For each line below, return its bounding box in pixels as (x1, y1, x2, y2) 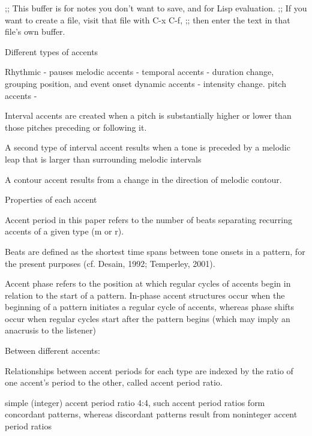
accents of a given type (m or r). (5, 225, 124, 237)
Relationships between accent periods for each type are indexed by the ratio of (5, 364, 293, 377)
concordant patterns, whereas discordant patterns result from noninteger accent (5, 408, 298, 420)
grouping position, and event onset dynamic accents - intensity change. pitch (5, 77, 286, 89)
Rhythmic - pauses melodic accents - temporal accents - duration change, (5, 65, 274, 78)
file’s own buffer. (5, 25, 65, 38)
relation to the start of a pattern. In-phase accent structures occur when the (5, 288, 285, 301)
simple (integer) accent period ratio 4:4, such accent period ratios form (5, 396, 265, 408)
